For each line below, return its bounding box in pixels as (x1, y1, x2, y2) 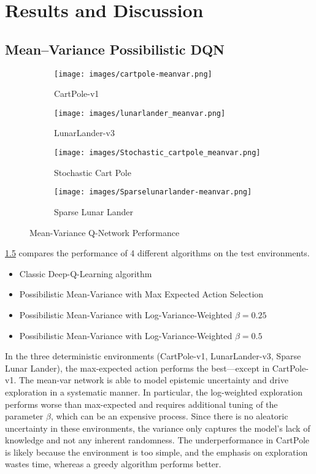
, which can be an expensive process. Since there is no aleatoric (50, 410, 288, 422)
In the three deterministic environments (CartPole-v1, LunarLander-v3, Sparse (5, 350, 301, 362)
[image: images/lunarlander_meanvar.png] (54, 109, 226, 118)
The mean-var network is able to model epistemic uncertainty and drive (18, 373, 288, 386)
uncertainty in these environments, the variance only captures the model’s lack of (5, 421, 310, 434)
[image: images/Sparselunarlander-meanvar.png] (54, 188, 252, 197)
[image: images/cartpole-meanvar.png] (54, 69, 212, 78)
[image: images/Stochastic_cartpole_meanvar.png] (54, 148, 261, 158)
